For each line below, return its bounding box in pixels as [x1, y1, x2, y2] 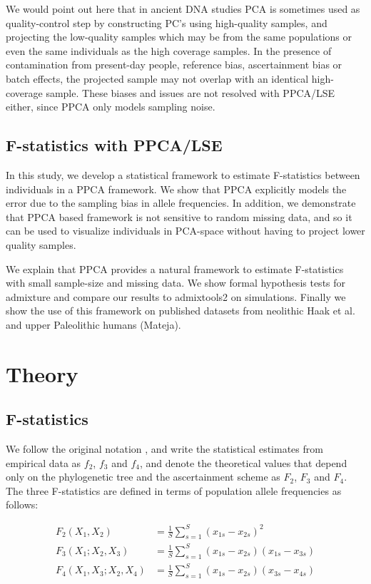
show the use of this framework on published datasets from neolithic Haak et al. [6, 303, 355, 318]
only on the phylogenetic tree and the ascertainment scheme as [6, 469, 280, 484]
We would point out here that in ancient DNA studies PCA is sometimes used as [6, 1, 360, 16]
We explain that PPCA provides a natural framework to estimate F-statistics [6, 261, 344, 276]
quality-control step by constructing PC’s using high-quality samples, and [6, 15, 327, 30]
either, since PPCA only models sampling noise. [6, 99, 215, 114]
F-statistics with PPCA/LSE [6, 134, 223, 156]
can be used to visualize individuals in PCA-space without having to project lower [6, 223, 365, 238]
